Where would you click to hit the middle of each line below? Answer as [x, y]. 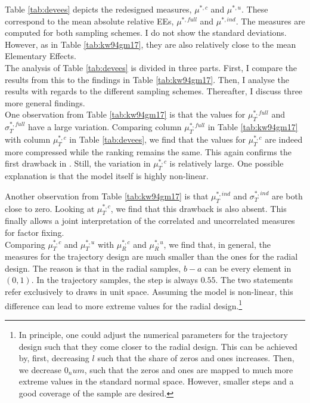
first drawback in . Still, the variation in [78, 163]
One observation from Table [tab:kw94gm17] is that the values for [125, 114]
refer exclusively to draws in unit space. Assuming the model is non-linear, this [149, 292]
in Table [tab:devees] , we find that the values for [158, 139]
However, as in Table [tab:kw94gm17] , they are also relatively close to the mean [151, 44]
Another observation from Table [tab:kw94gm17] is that [107, 196]
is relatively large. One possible [227, 163]
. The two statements [254, 280]
